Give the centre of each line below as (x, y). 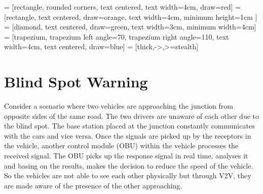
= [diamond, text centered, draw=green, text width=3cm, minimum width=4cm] (130, 27)
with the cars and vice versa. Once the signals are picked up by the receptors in (128, 135)
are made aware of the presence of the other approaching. (93, 185)
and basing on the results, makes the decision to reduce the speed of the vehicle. (129, 165)
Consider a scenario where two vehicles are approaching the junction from (119, 106)
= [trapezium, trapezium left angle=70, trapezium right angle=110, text (117, 36)
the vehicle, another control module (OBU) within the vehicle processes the (121, 145)
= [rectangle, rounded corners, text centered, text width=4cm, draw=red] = (123, 7)
